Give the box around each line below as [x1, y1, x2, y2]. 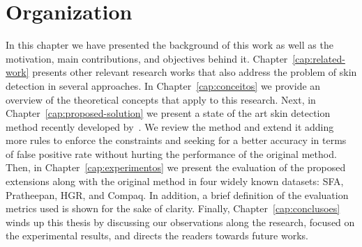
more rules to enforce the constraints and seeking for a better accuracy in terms [6, 133, 347, 148]
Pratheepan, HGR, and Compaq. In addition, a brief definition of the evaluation [6, 187, 349, 202]
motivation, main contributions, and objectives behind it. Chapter [6, 51, 288, 65]
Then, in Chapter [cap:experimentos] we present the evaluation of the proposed [6, 160, 346, 175]
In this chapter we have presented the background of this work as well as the [6, 38, 333, 52]
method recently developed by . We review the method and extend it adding [6, 119, 334, 134]
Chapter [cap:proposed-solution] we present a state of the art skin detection [6, 106, 331, 120]
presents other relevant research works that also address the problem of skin [32, 65, 357, 79]
